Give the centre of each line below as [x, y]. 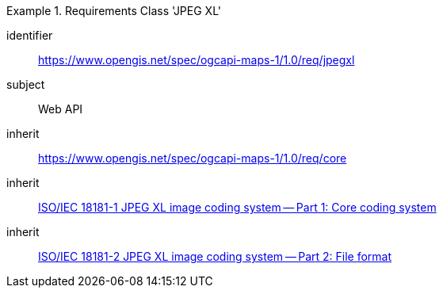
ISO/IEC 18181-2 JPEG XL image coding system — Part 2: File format [215, 256]
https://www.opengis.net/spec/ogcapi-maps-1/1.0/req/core [193, 158]
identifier [30, 35]
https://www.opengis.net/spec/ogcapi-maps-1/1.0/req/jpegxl [197, 60]
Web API [61, 109]
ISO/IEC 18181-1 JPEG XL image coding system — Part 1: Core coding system [237, 207]
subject [26, 84]
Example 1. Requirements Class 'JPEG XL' [114, 11]
